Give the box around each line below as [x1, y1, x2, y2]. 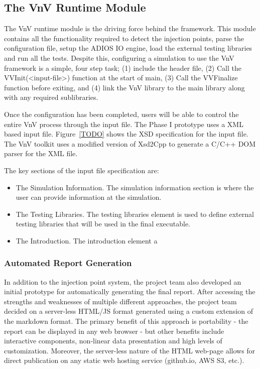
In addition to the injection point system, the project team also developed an [4, 276, 241, 287]
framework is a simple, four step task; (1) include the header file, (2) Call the [4, 62, 241, 73]
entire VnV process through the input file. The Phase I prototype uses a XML [4, 118, 243, 129]
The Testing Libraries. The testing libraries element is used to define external [16, 208, 254, 219]
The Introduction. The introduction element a [16, 235, 158, 245]
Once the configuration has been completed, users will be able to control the [4, 108, 239, 119]
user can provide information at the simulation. [16, 192, 162, 202]
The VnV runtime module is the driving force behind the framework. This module [4, 23, 256, 34]
